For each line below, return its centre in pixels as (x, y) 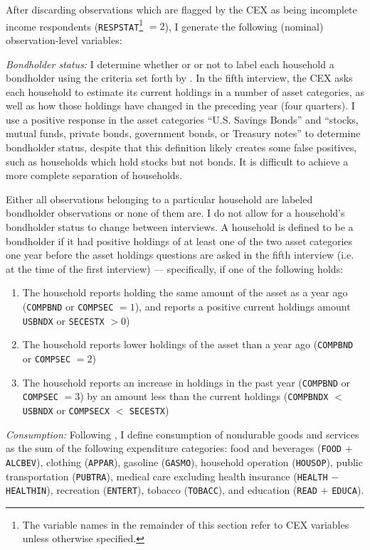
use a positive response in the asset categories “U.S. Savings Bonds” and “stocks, (182, 119)
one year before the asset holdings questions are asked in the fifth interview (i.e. (180, 255)
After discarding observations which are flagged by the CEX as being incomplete (181, 9)
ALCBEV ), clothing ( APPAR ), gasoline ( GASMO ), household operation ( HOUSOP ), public (184, 462)
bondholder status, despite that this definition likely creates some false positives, (181, 147)
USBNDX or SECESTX (63, 320)
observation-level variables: (64, 39)
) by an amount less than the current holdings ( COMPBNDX (204, 396)
